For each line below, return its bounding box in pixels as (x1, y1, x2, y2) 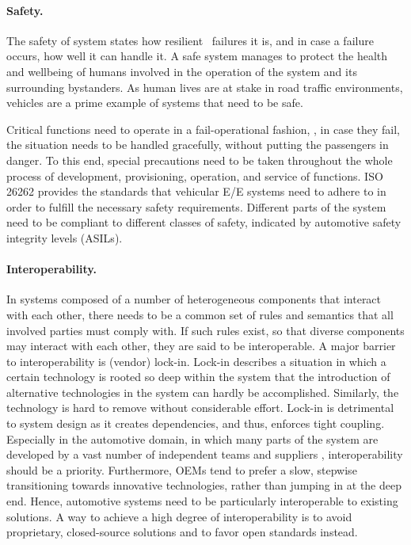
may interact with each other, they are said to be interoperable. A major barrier (6, 337, 396, 354)
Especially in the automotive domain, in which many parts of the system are (6, 430, 379, 447)
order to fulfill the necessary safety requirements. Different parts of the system (6, 198, 386, 215)
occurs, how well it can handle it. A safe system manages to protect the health (6, 48, 388, 64)
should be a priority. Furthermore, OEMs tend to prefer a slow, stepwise (6, 461, 357, 478)
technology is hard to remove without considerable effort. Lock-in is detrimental (6, 399, 394, 416)
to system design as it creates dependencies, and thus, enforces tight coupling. (6, 415, 385, 432)
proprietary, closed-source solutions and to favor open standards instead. (6, 524, 358, 540)
